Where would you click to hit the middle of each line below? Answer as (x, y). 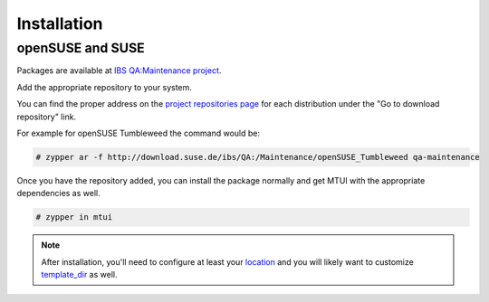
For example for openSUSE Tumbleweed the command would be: (139, 133)
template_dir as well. (79, 275)
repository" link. (47, 117)
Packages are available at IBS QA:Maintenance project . (119, 71)
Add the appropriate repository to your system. (104, 87)
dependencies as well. (58, 193)
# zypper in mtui (74, 217)
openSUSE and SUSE (81, 48)
